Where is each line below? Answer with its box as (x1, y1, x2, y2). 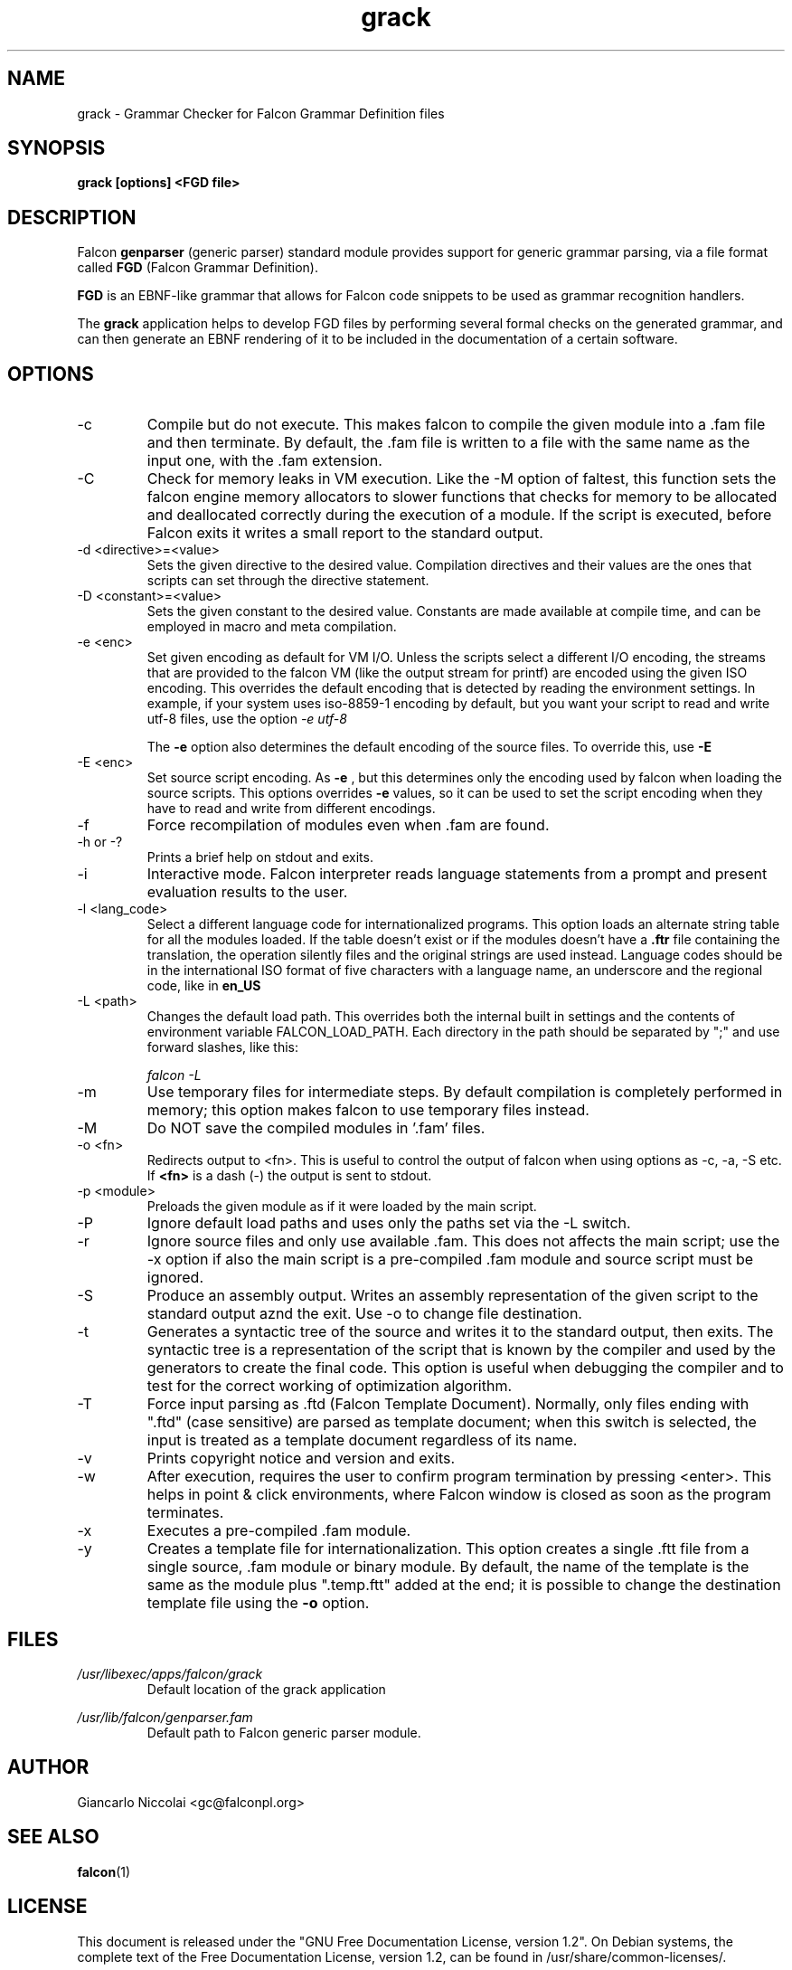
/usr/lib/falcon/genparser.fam (77, 1709, 253, 1725)
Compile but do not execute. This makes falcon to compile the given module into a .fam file (146, 415, 766, 434)
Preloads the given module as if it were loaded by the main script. (146, 1198, 537, 1215)
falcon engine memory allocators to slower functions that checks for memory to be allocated (146, 488, 778, 507)
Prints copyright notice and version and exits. (146, 1449, 456, 1468)
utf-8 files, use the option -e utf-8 (146, 711, 347, 727)
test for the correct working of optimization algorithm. (146, 1377, 513, 1396)
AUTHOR (7, 1756, 90, 1779)
